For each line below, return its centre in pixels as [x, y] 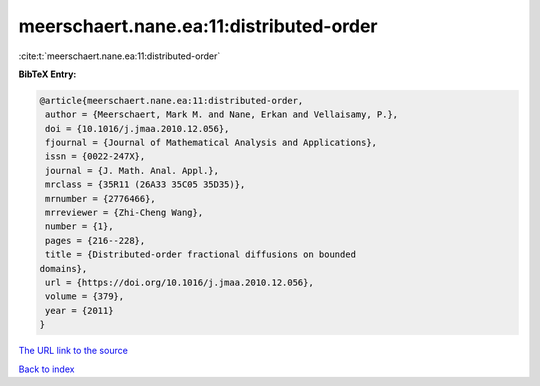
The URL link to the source [73, 351]
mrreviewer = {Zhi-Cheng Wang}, [124, 213]
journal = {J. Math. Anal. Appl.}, [132, 170]
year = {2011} [79, 310]
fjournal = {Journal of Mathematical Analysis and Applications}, [211, 143]
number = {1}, [79, 226]
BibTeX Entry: [47, 74]
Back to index [46, 369]
